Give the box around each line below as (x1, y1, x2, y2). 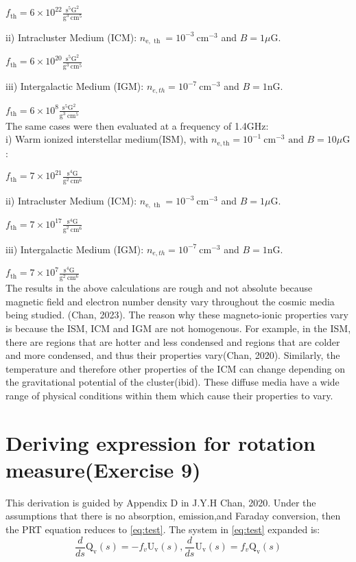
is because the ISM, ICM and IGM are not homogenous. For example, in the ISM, (5, 320, 351, 335)
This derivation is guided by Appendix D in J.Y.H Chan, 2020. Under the (5, 495, 316, 509)
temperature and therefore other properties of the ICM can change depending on (5, 361, 346, 375)
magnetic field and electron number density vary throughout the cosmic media (5, 294, 335, 308)
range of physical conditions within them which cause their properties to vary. (5, 388, 333, 402)
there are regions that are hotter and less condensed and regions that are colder (5, 334, 340, 349)
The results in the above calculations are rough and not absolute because (5, 281, 313, 295)
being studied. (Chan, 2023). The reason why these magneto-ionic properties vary (5, 307, 348, 322)
